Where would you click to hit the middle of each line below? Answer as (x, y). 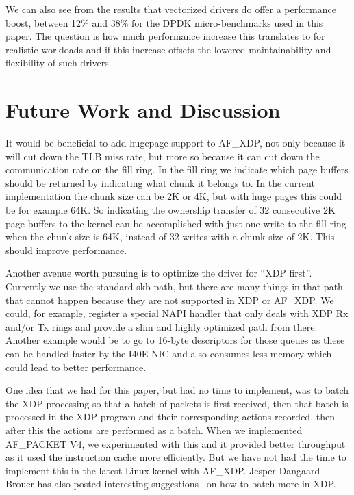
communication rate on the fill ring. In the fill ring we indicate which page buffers (177, 169)
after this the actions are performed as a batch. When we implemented (154, 430)
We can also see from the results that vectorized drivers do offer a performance (171, 9)
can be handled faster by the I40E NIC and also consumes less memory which (169, 353)
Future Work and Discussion (143, 110)
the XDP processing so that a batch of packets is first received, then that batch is (177, 403)
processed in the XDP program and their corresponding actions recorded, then (170, 417)
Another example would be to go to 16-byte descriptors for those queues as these (175, 340)
